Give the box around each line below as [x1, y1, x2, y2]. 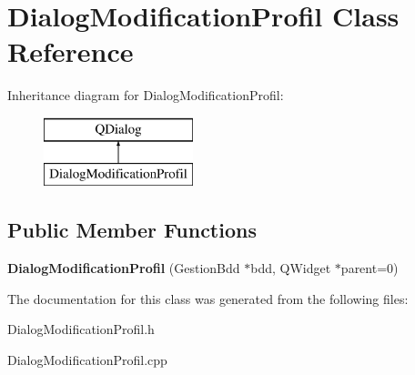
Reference [7, 33, 134, 70]
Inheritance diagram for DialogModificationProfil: [7, 86, 284, 105]
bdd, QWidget [250, 258, 331, 278]
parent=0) [340, 258, 399, 278]
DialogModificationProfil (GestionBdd [7, 258, 240, 278]
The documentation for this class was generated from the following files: [7, 289, 409, 308]
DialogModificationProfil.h [7, 319, 155, 339]
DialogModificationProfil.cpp [7, 350, 167, 370]
